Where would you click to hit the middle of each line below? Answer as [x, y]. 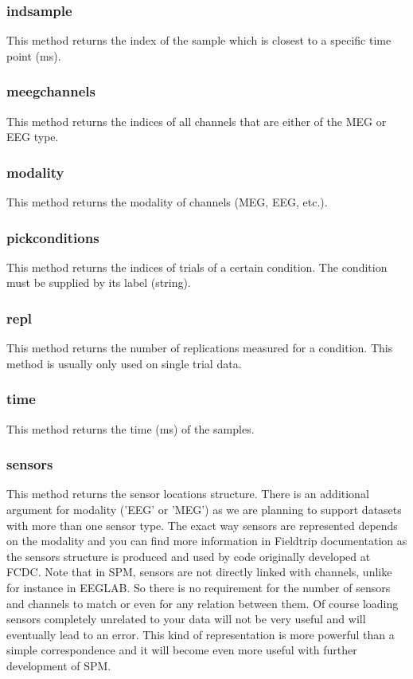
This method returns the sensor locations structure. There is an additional [188, 494]
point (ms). [34, 55]
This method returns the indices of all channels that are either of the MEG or [197, 121]
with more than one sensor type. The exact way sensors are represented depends [202, 525]
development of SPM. [59, 665]
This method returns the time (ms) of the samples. [131, 428]
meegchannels [51, 91]
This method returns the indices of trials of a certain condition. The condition [197, 267]
